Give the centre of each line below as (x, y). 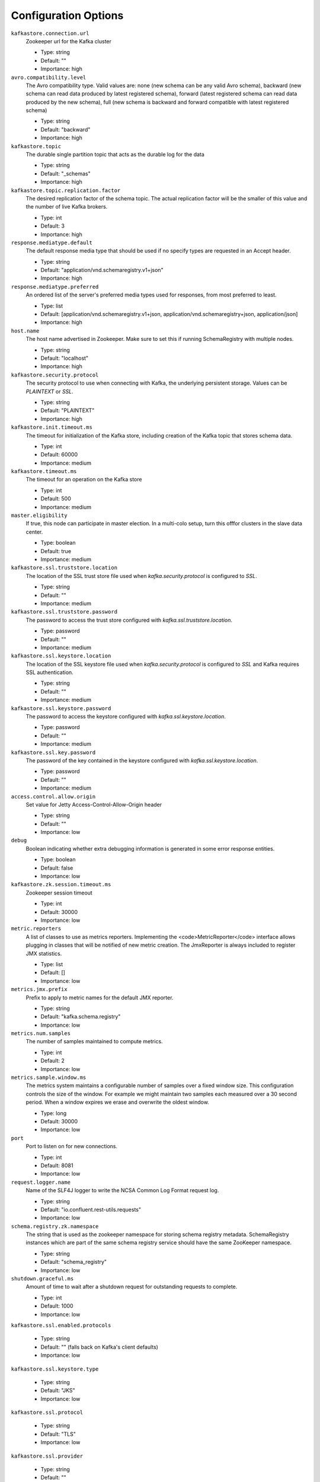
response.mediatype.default (52, 242)
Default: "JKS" (58, 1391)
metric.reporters (36, 929)
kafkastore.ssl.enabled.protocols (61, 1325)
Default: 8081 (57, 1165)
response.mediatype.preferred (55, 287)
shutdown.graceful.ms (42, 1279)
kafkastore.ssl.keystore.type (55, 1369)
